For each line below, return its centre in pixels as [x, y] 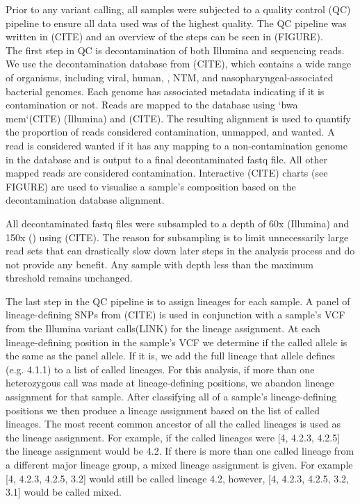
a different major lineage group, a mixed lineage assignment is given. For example [179, 464]
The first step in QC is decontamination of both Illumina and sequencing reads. [175, 50]
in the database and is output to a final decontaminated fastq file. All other [167, 159]
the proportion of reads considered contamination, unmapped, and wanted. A [170, 132]
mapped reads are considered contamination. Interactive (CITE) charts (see [167, 173]
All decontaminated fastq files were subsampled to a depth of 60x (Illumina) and [178, 223]
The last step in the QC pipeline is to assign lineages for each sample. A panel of [178, 301]
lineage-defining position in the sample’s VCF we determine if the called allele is [177, 342]
